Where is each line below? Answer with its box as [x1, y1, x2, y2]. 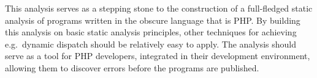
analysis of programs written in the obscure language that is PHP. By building [5, 13, 300, 26]
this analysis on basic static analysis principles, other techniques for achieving [5, 26, 297, 38]
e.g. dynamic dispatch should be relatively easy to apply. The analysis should [5, 37, 296, 50]
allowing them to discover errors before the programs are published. [5, 61, 259, 74]
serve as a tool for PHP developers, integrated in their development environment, [5, 49, 310, 62]
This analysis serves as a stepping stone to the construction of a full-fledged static [5, 2, 313, 14]
